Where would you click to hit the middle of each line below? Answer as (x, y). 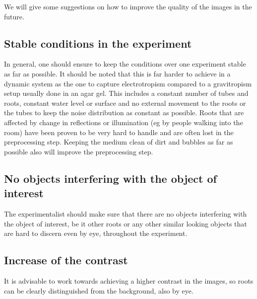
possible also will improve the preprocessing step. (79, 151)
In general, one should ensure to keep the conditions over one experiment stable (125, 64)
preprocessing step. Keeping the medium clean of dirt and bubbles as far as (119, 142)
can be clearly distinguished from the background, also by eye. (99, 290)
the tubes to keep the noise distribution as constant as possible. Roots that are (124, 112)
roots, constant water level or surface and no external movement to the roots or (125, 103)
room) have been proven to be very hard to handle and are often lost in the (119, 132)
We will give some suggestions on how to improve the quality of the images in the (128, 6)
